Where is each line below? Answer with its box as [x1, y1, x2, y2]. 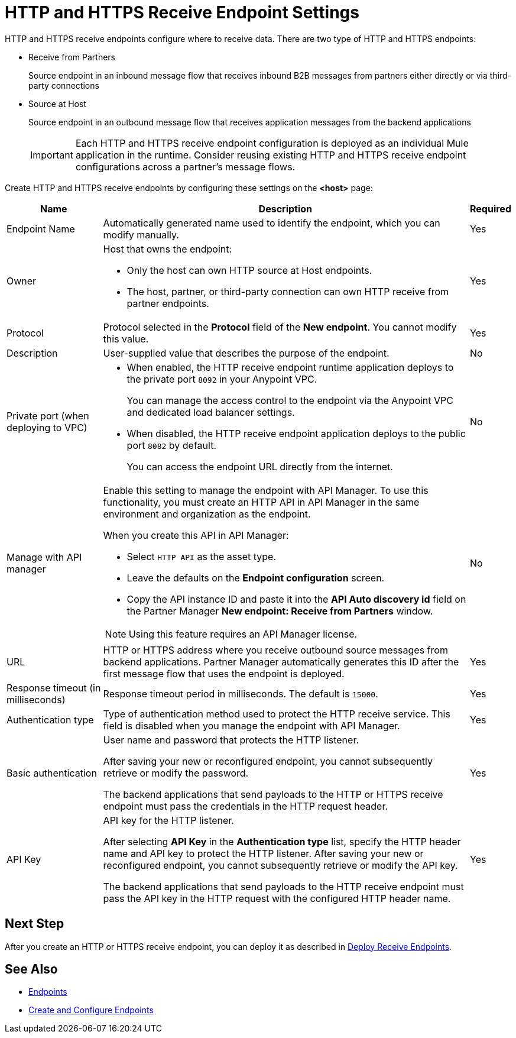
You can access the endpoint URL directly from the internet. [126, 460, 393, 473]
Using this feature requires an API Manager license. [128, 628, 358, 640]
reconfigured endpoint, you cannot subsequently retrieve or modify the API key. [103, 859, 458, 871]
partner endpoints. [126, 297, 209, 309]
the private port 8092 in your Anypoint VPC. [126, 373, 317, 385]
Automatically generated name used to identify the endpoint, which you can [103, 216, 440, 229]
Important [30, 148, 73, 161]
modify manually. [103, 228, 179, 241]
